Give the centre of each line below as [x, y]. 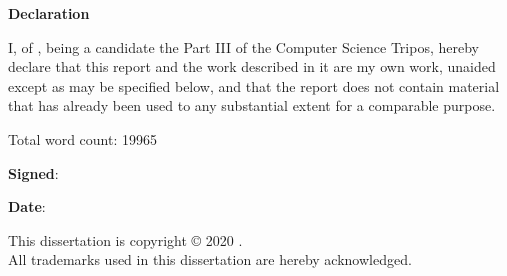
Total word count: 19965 [82, 138]
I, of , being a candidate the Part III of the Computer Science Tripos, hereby [243, 46]
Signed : [33, 172]
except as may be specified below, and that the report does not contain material [254, 85]
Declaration [49, 13]
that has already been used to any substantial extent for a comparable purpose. [252, 105]
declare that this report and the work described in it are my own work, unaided [252, 66]
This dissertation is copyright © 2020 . [125, 239]
